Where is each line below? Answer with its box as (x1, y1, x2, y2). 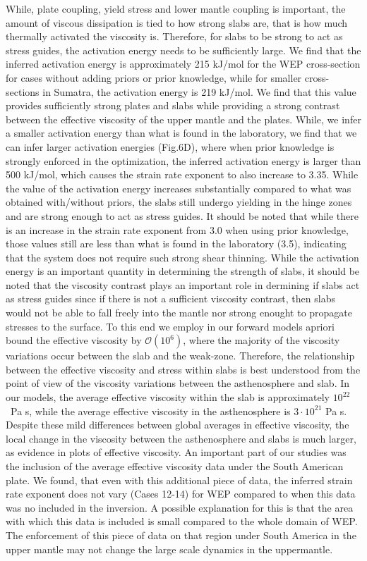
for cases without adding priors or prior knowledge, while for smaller (6, 70, 302, 85)
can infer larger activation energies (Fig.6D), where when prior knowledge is (6, 139, 335, 154)
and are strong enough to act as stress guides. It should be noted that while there (6, 208, 359, 223)
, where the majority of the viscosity (183, 333, 340, 347)
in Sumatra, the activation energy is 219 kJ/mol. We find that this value (42, 84, 356, 99)
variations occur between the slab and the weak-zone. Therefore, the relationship (6, 348, 355, 363)
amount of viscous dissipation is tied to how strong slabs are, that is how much (6, 15, 348, 30)
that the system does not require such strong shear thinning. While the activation (6, 249, 359, 264)
